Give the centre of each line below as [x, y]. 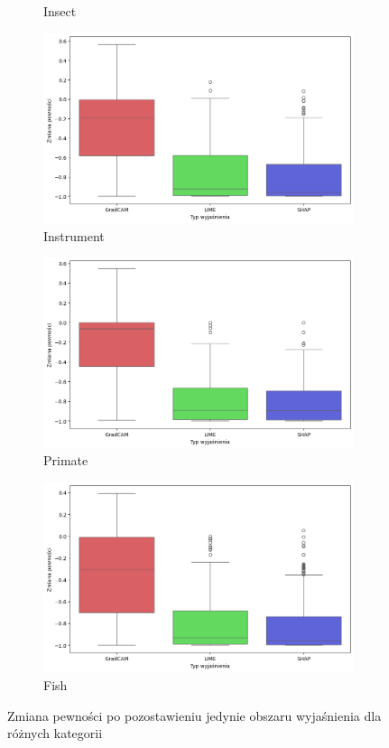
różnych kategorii [55, 733]
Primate [66, 460]
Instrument [74, 235]
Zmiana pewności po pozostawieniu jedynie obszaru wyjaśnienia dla [194, 715]
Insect [60, 11]
